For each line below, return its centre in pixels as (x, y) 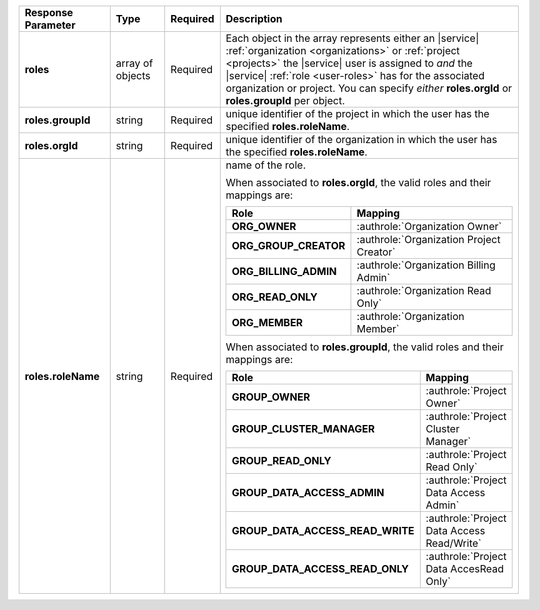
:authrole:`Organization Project (428, 239)
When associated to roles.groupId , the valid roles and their (364, 347)
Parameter (50, 25)
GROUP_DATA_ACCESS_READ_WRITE (323, 530)
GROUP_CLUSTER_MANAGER (303, 428)
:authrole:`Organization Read (424, 290)
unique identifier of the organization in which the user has (361, 139)
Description (254, 18)
